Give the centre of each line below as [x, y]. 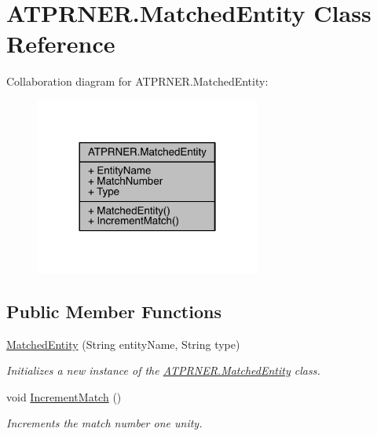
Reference [61, 44]
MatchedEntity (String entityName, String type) [123, 344]
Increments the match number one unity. [104, 423]
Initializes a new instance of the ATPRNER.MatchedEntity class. [163, 370]
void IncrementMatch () [64, 396]
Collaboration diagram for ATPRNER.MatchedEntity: [137, 81]
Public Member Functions [114, 311]
